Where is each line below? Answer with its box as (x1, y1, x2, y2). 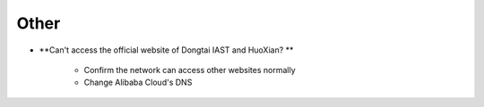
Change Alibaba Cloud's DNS (83, 77, 193, 88)
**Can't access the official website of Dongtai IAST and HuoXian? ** (39, 45, 294, 55)
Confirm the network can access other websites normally (83, 64, 296, 75)
